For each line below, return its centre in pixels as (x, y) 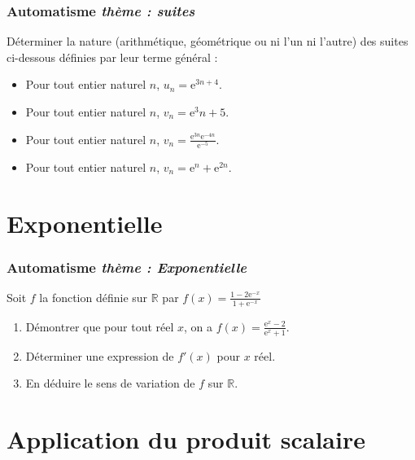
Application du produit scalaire (186, 438)
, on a (199, 326)
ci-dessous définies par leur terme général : (112, 57)
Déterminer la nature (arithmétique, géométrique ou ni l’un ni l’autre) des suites (207, 41)
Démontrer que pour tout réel (100, 326)
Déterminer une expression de (100, 355)
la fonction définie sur (94, 297)
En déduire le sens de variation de (110, 383)
